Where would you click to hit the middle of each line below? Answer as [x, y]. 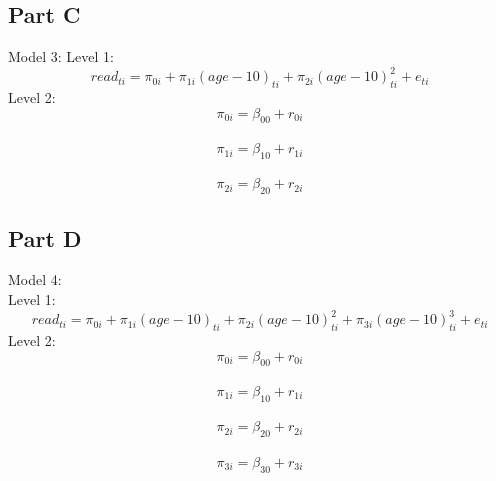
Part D [45, 237]
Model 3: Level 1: [61, 56]
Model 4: [35, 279]
